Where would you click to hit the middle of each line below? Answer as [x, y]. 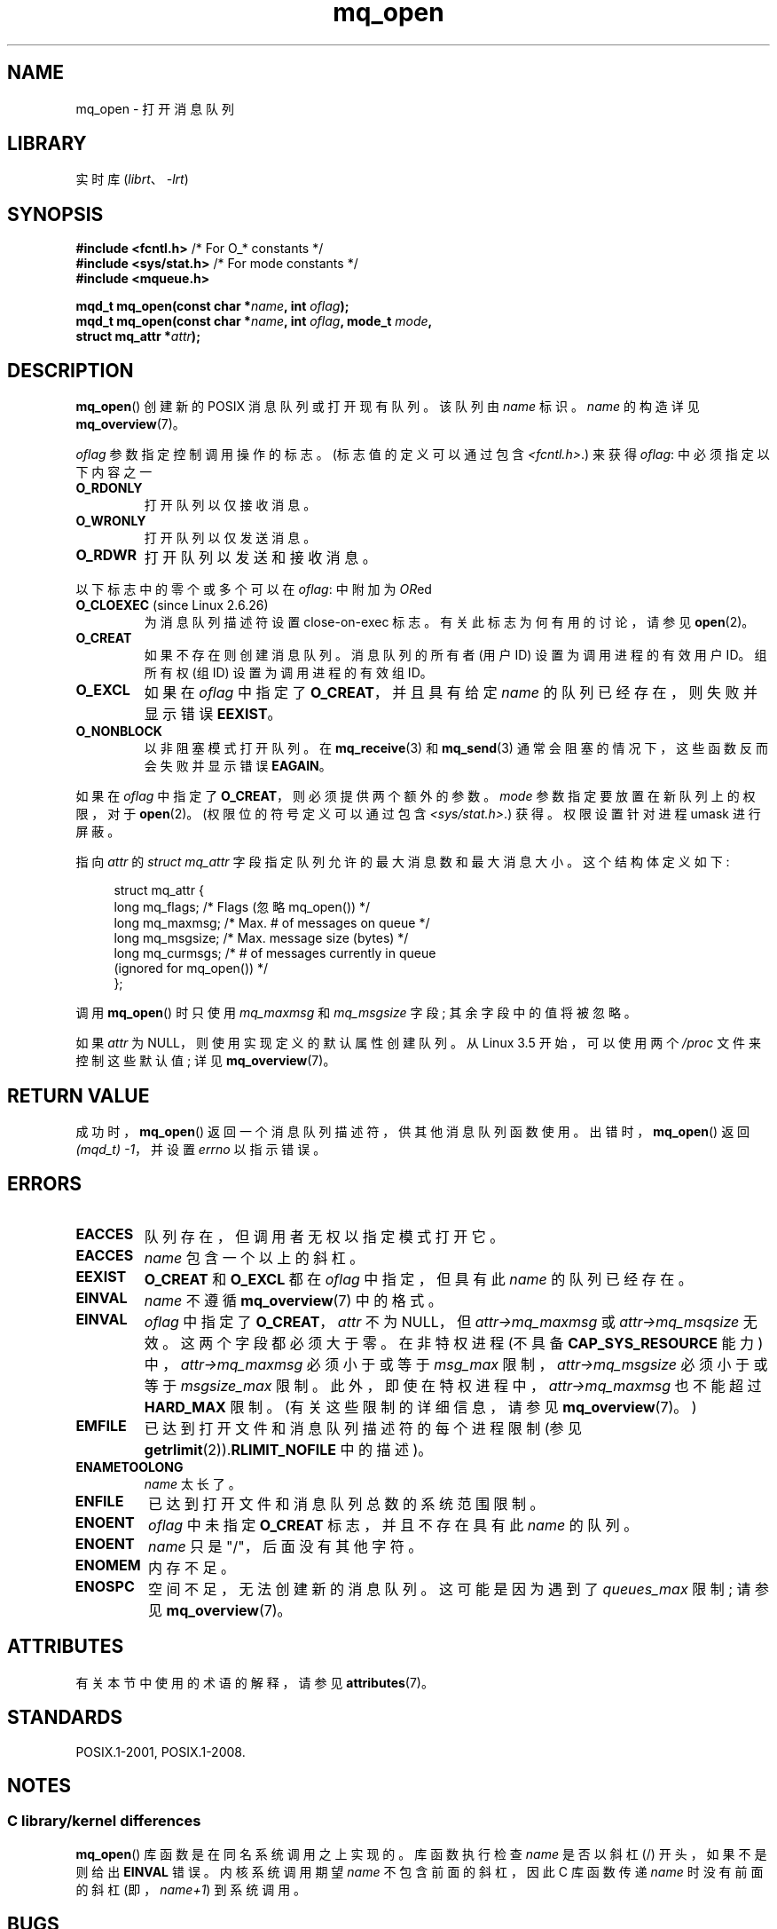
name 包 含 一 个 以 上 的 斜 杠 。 [254, 1257]
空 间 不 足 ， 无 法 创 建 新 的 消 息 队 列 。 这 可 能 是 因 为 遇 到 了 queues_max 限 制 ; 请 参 [459, 1589]
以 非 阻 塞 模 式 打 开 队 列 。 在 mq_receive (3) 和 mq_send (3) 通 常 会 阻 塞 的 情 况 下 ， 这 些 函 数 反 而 [456, 748]
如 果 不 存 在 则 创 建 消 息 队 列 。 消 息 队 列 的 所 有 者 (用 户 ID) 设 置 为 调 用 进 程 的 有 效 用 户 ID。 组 [455, 655]
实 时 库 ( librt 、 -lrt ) [132, 179]
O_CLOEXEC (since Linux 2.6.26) [172, 605]
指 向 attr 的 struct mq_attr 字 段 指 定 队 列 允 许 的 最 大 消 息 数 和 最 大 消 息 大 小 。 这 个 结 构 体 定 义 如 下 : [403, 862]
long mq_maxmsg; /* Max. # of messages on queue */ [272, 923]
